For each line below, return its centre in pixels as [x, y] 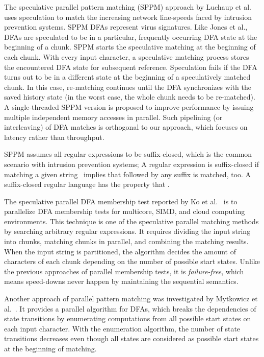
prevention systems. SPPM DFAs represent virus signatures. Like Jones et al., [126, 27]
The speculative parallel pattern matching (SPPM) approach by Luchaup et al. [128, 7]
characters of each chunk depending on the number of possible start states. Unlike [132, 261]
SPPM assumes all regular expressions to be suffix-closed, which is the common [128, 154]
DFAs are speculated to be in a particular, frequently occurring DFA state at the [131, 37]
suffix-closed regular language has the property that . [87, 184]
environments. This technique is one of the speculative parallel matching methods [131, 221]
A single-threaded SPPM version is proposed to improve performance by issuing [129, 106]
